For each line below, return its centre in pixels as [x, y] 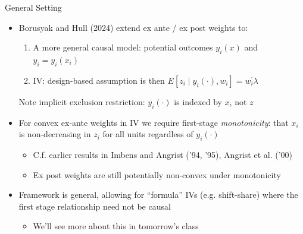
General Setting [33, 7]
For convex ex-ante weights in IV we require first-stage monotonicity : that [154, 122]
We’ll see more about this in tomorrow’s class [116, 226]
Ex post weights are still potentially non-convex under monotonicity [157, 174]
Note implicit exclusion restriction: [82, 101]
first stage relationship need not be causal [95, 206]
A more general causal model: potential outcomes [123, 47]
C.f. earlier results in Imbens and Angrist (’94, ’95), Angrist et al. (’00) [163, 154]
